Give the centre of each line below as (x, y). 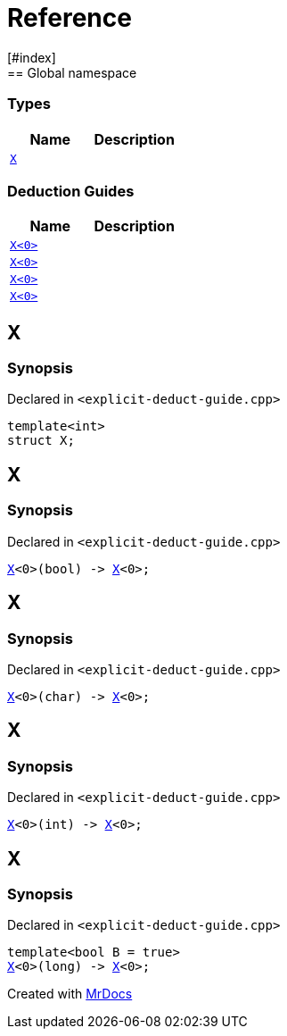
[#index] (32, 57)
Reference (70, 18)
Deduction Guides (71, 191)
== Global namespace (72, 72)
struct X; (41, 441)
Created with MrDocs (70, 994)
